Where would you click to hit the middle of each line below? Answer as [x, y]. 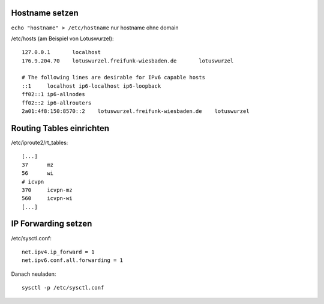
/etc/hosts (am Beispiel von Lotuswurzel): [62, 38]
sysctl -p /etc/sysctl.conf [63, 288]
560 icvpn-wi [47, 199]
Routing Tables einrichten [60, 128]
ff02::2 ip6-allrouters [57, 103]
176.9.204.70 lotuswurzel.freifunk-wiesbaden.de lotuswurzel [128, 61]
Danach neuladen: [34, 274]
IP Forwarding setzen [52, 224]
